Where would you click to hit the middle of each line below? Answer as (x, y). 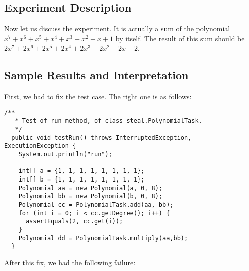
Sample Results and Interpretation (96, 75)
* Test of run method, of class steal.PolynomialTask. (108, 121)
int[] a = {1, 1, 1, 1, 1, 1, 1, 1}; (81, 171)
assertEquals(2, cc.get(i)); (74, 221)
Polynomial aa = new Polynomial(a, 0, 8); (90, 188)
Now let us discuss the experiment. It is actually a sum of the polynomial (117, 28)
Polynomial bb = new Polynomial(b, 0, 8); (90, 196)
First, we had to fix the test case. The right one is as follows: (98, 96)
